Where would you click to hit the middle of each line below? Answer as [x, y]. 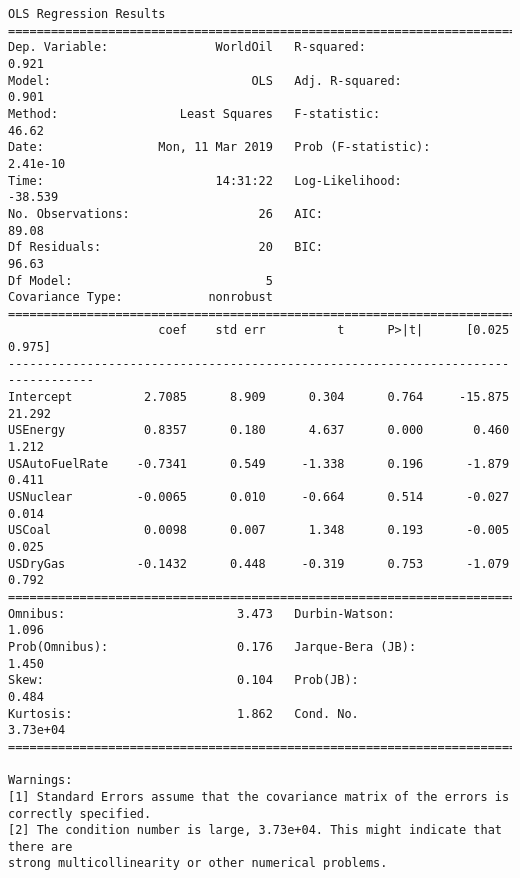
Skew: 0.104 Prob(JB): [183, 680]
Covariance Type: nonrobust [140, 297]
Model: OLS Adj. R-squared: [205, 80]
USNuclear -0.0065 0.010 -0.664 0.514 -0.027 [259, 497]
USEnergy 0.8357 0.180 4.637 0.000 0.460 [259, 430]
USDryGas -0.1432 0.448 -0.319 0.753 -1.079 [259, 563]
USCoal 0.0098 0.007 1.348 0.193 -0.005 [259, 530]
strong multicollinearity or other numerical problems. [198, 863]
